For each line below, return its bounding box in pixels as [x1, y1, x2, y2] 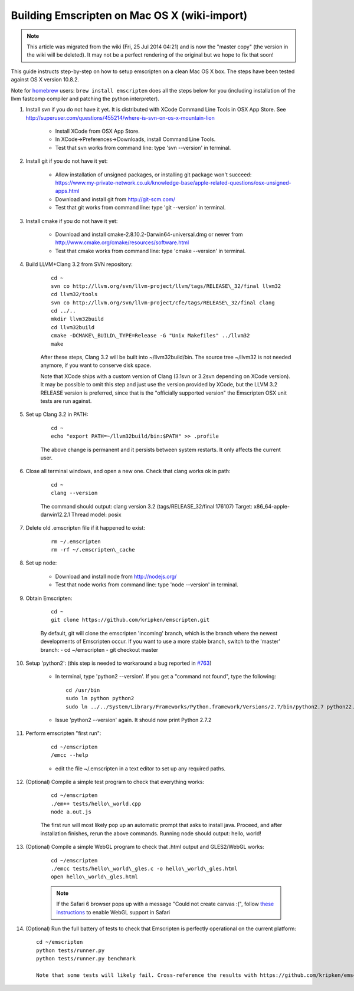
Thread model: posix [71, 511, 122, 518]
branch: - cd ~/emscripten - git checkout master [40, 646, 159, 653]
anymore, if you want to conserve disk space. [40, 362, 152, 369]
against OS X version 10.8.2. [11, 76, 80, 83]
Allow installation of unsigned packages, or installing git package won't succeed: [55, 171, 252, 178]
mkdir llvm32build [51, 316, 104, 323]
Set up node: [25, 559, 57, 566]
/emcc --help [51, 752, 88, 759]
